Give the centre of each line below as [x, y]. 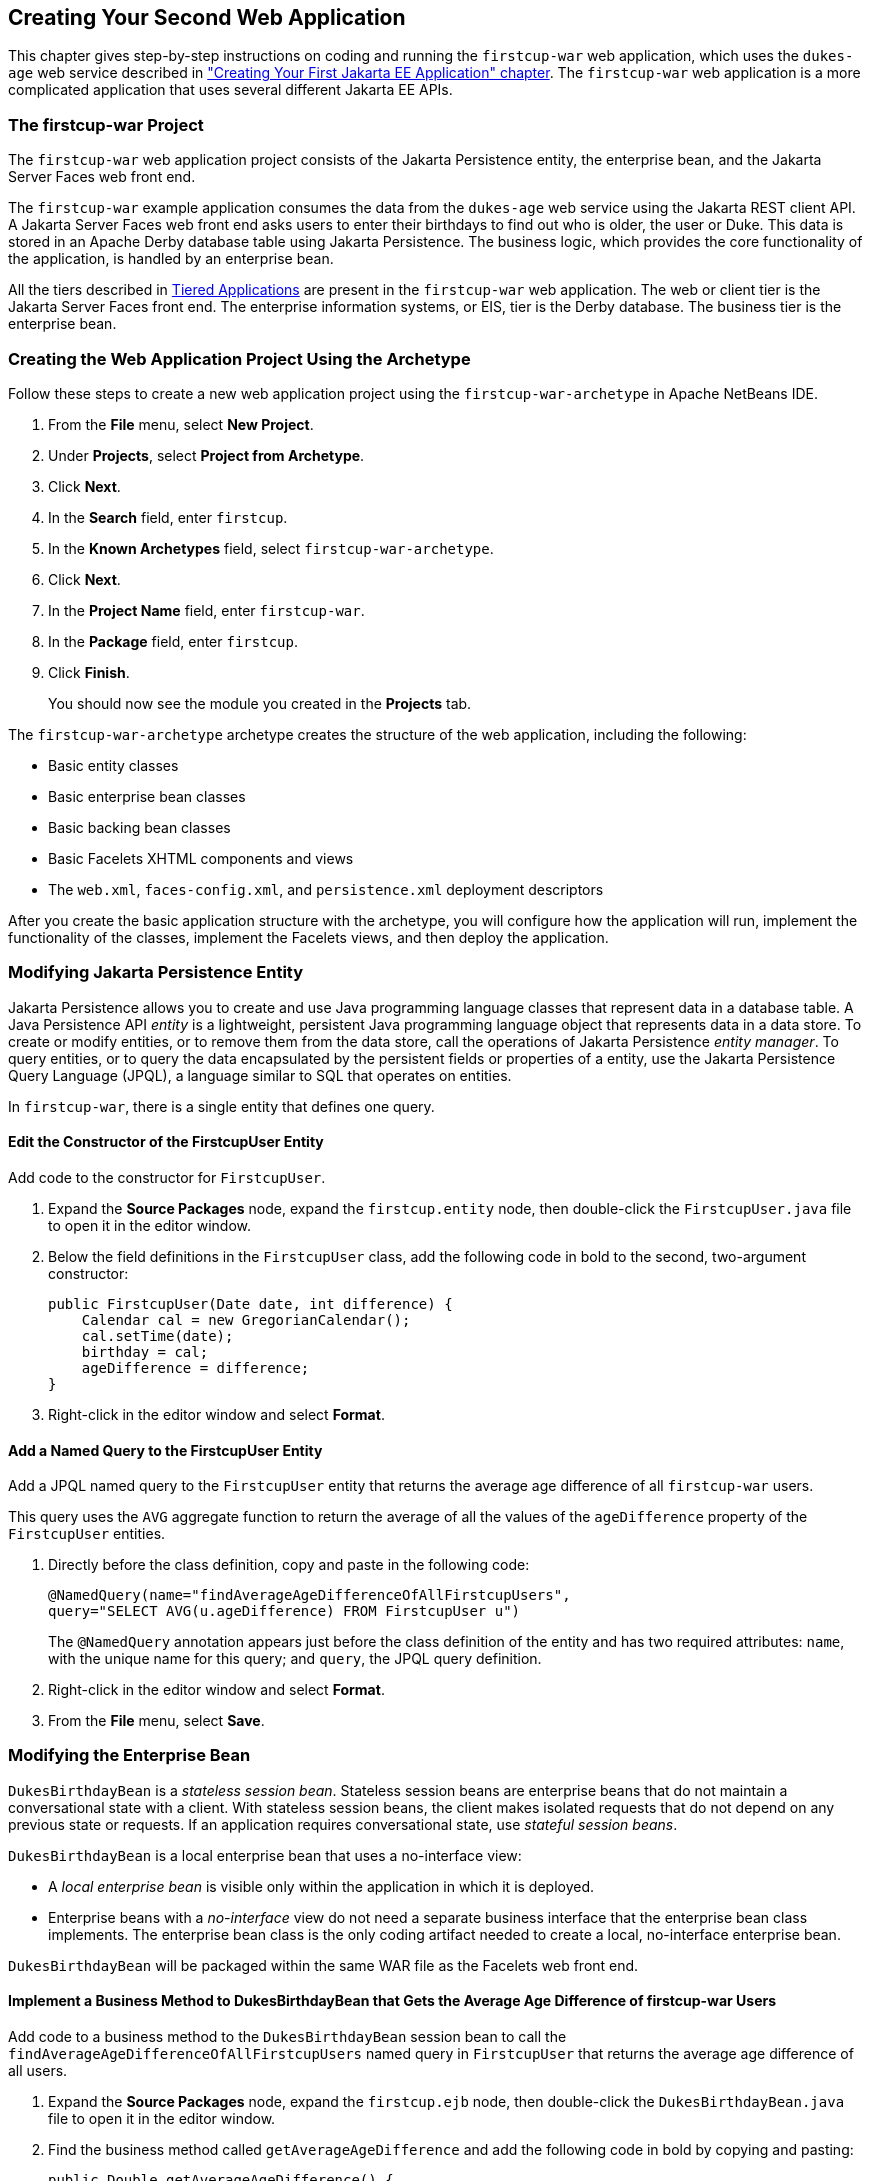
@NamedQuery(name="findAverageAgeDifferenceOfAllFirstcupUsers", [309, 1595]
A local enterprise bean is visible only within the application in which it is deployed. [321, 1886]
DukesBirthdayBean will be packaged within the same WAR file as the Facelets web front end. [323, 1965]
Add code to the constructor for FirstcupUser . [167, 1177]
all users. [38, 2071]
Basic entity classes [113, 765]
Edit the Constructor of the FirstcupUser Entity [166, 1142]
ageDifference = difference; [195, 1367]
